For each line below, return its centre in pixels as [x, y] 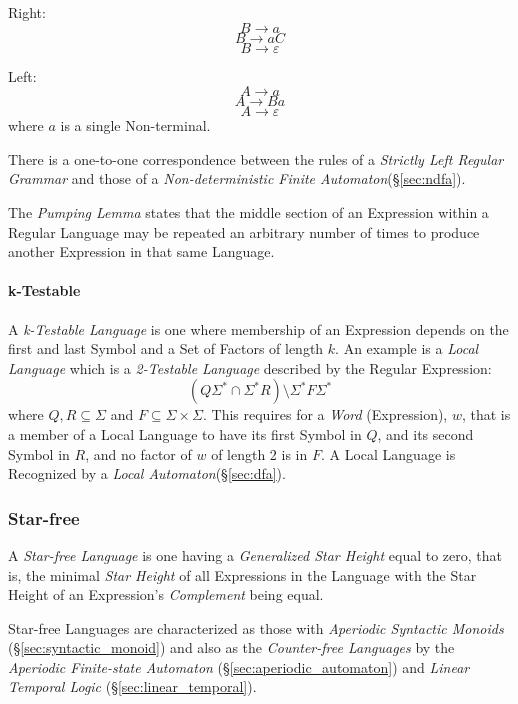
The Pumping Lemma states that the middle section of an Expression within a [248, 211]
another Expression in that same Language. [141, 251]
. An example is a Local [407, 348]
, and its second [425, 433]
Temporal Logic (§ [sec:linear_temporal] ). [132, 686]
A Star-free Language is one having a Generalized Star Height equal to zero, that [255, 554]
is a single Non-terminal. [135, 125]
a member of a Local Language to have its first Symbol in [185, 433]
